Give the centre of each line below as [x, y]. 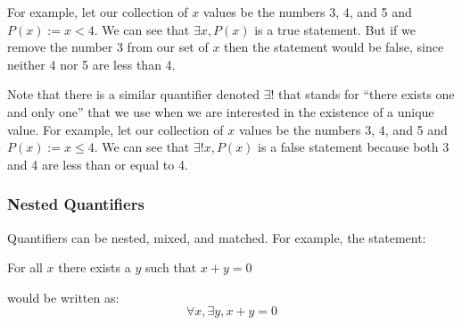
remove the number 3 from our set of [108, 47]
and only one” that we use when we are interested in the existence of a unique [221, 111]
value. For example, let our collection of [115, 129]
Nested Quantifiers [76, 204]
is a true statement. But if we [335, 29]
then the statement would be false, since [334, 47]
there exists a [95, 267]
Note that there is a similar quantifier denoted [133, 94]
